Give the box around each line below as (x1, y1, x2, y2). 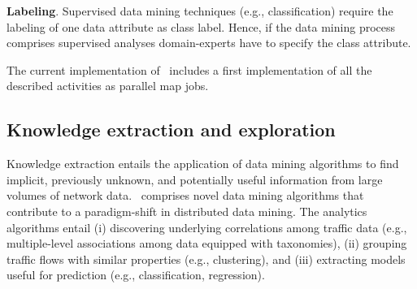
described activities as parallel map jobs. (7, 77, 209, 94)
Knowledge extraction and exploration (7, 117, 336, 142)
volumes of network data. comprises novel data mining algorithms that (7, 187, 364, 204)
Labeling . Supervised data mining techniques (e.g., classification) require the (7, 2, 393, 19)
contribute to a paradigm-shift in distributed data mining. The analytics (7, 202, 367, 219)
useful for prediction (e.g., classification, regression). (7, 266, 265, 283)
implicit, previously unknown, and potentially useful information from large (7, 170, 383, 188)
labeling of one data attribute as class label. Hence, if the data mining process (7, 18, 396, 35)
